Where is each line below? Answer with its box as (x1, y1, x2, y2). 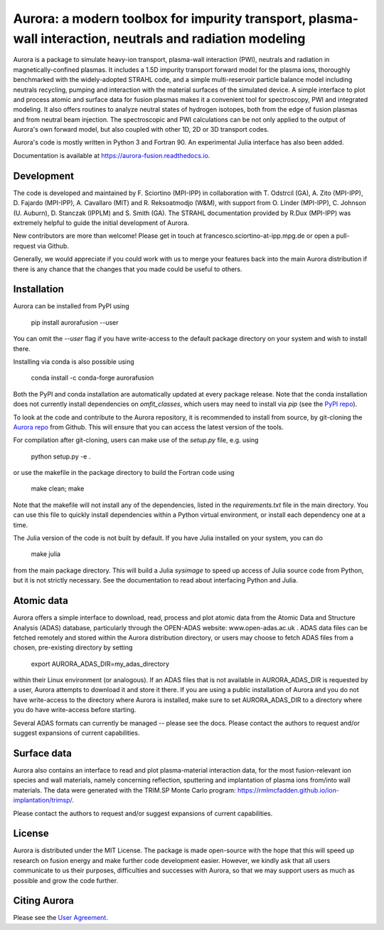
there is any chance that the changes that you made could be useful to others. (13, 264, 242, 273)
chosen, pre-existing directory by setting (13, 643, 133, 652)
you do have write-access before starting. (13, 706, 137, 714)
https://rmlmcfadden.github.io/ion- (237, 785, 339, 794)
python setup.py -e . (31, 452, 91, 461)
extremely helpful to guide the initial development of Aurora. (13, 218, 190, 227)
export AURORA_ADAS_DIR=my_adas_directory (31, 659, 170, 668)
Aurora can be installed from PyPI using (13, 302, 129, 310)
